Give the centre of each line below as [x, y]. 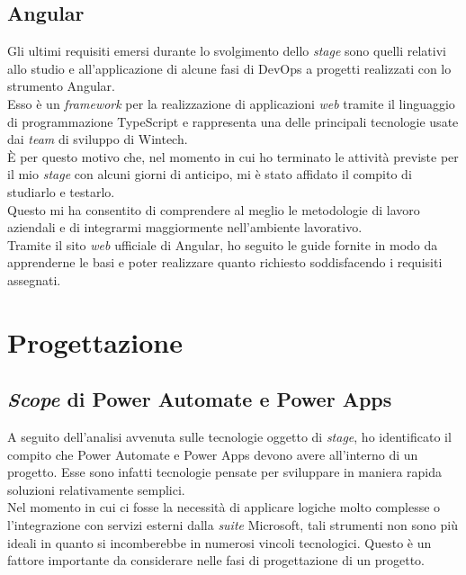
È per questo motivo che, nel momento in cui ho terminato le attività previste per [233, 156]
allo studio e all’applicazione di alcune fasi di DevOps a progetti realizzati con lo [229, 68]
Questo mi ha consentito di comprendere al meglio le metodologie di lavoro [214, 209]
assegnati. [34, 279]
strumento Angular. [61, 86]
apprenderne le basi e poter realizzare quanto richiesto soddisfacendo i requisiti [225, 262]
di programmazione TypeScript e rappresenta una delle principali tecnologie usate [233, 121]
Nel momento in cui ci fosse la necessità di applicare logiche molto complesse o [224, 507]
